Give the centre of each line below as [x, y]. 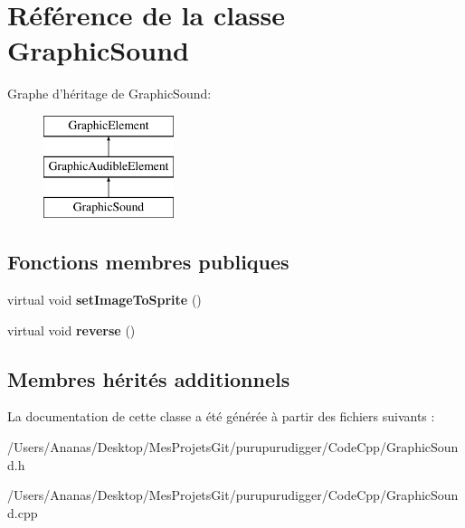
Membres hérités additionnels [149, 378]
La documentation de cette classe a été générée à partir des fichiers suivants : [221, 416]
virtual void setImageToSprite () [104, 300]
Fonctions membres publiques [148, 262]
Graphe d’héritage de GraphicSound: [109, 94]
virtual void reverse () [71, 330]
